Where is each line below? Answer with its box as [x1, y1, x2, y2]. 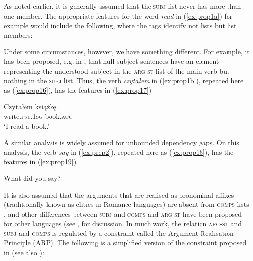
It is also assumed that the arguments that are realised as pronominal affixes [4, 189, 234, 200]
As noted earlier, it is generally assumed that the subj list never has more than [4, 1, 241, 11]
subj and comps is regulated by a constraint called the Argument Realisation [4, 228, 234, 238]
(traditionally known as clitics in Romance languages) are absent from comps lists [4, 199, 249, 209]
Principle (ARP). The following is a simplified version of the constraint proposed [4, 237, 247, 248]
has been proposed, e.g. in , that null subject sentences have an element [4, 56, 219, 66]
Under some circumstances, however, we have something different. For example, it [4, 46, 250, 57]
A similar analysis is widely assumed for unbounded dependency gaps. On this [4, 137, 239, 147]
